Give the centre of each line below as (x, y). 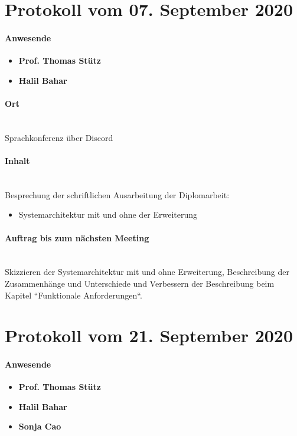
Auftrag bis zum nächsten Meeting (77, 237)
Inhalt (17, 160)
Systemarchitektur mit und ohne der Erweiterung (108, 214)
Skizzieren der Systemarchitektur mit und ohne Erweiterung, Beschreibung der (147, 272)
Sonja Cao (40, 426)
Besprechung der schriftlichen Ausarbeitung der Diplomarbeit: (117, 194)
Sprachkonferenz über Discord (59, 137)
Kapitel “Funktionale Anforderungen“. (74, 295)
